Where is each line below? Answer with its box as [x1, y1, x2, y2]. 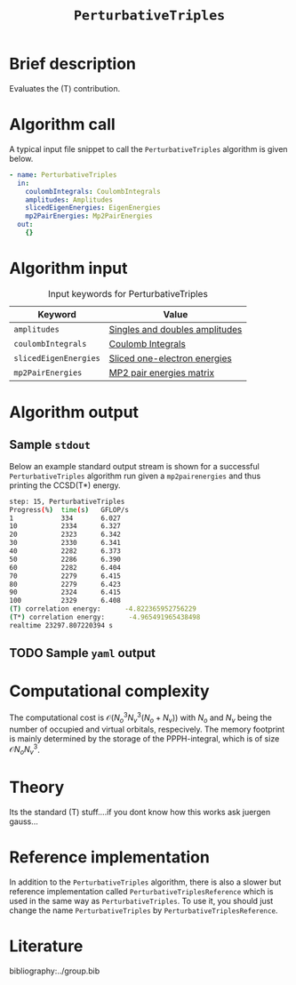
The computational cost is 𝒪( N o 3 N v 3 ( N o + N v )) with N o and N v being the [9, 710, 273, 725]
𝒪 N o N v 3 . [9, 742, 40, 757]
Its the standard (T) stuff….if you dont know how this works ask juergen [9, 806, 271, 817]
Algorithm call [9, 115, 116, 135]
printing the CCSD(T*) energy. [9, 479, 122, 491]
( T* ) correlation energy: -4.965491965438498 [9, 613, 201, 622]
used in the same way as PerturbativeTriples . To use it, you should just [9, 895, 274, 906]
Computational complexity [9, 681, 211, 701]
